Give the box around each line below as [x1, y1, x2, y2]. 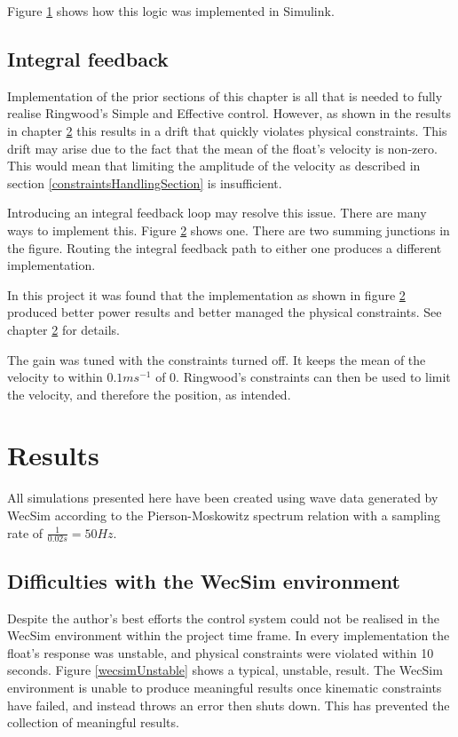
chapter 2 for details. [7, 320, 120, 338]
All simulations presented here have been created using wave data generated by [7, 488, 438, 507]
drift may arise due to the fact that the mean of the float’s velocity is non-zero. [7, 139, 438, 157]
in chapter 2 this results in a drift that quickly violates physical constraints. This [7, 121, 447, 139]
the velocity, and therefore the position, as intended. [7, 384, 291, 403]
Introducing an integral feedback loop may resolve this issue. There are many [7, 203, 427, 222]
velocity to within [7, 368, 103, 386]
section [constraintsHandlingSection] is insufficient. [7, 173, 282, 192]
